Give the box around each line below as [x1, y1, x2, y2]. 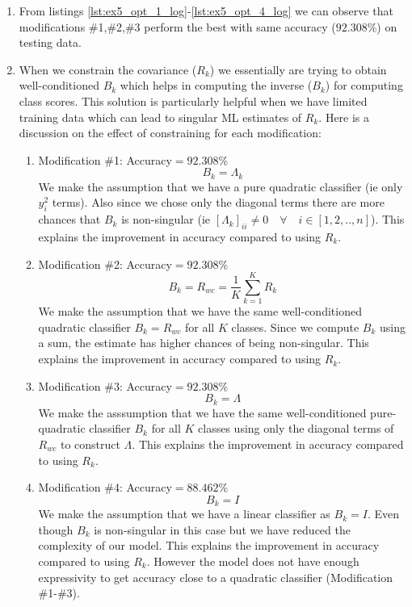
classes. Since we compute [231, 318, 359, 335]
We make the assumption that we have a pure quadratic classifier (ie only [38, 178, 403, 195]
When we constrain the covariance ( [19, 61, 197, 77]
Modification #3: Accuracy [38, 377, 172, 394]
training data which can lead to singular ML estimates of [19, 108, 302, 125]
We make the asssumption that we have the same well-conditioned [38, 404, 367, 421]
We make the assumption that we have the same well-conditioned [38, 303, 362, 320]
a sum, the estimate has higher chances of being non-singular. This [38, 334, 369, 351]
